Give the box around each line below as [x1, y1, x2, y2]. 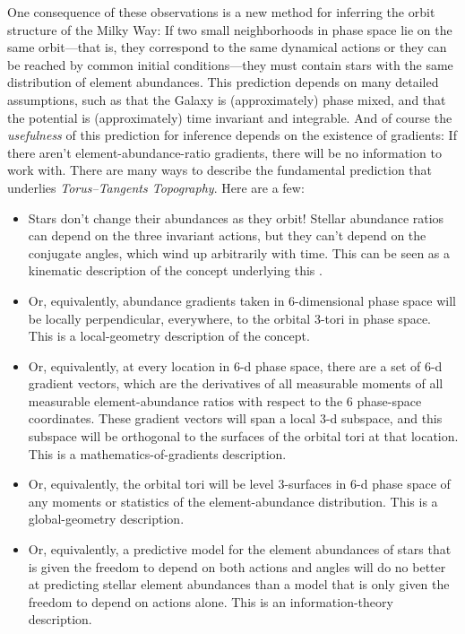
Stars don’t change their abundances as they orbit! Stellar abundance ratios [28, 208, 444, 227]
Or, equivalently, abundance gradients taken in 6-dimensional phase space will [28, 291, 456, 309]
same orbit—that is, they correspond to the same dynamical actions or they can [7, 38, 447, 56]
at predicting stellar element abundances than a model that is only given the [28, 575, 450, 594]
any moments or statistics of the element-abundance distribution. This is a [28, 491, 438, 510]
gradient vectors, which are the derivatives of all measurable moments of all [28, 374, 443, 393]
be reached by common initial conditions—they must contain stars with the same [7, 55, 453, 74]
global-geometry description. [28, 509, 185, 528]
